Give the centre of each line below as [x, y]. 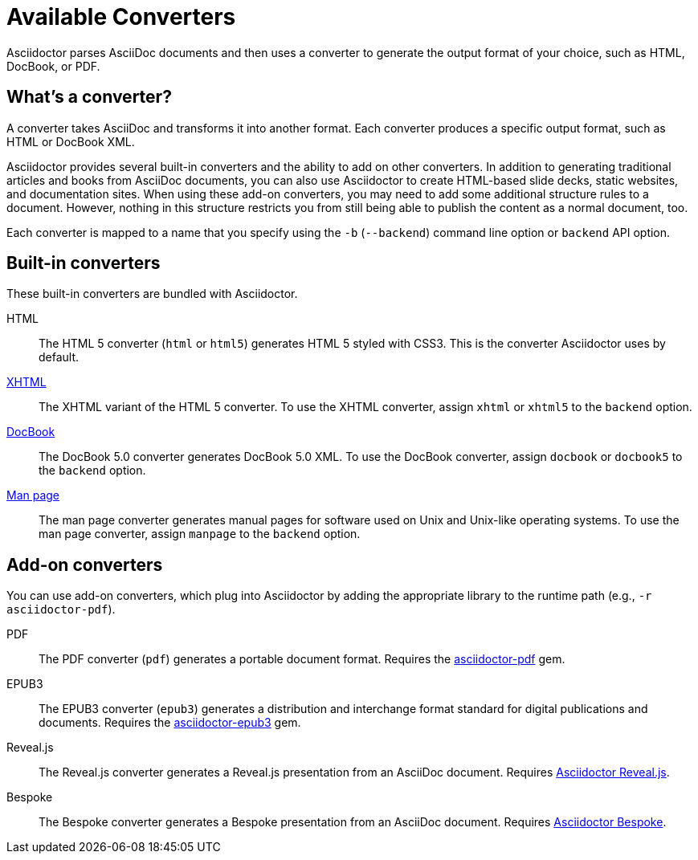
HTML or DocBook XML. [71, 141]
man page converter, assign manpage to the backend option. [200, 534]
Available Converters [121, 17]
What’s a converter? [89, 97]
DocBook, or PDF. [53, 66]
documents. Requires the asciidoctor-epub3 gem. [170, 723]
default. [59, 357]
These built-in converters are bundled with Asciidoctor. [152, 294]
